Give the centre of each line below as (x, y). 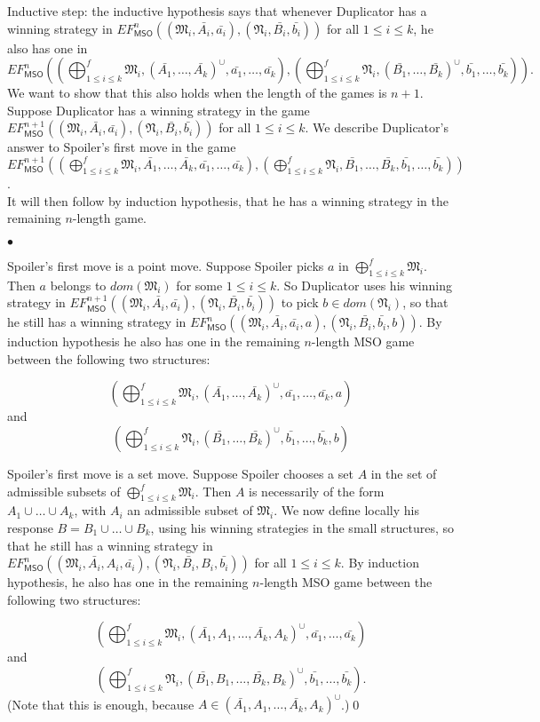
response (30, 527)
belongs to (78, 285)
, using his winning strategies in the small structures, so (302, 527)
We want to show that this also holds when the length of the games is (197, 93)
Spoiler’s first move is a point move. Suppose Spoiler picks (166, 265)
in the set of (404, 473)
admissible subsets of (64, 491)
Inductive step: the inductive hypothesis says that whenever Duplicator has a (217, 11)
